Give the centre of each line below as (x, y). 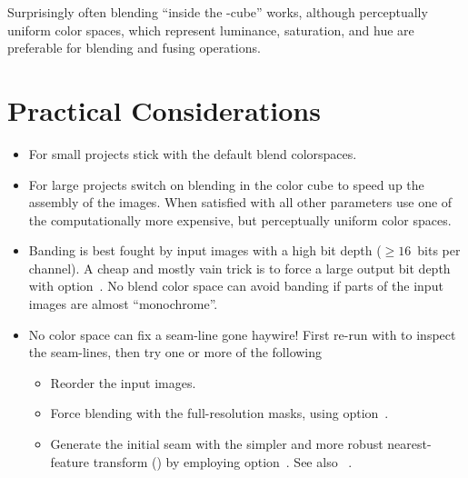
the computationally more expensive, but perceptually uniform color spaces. (240, 219)
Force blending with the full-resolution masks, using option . (219, 413)
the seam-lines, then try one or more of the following (175, 352)
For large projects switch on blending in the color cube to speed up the (226, 184)
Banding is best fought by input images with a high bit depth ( (205, 250)
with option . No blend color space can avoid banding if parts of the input (236, 286)
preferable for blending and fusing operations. (134, 48)
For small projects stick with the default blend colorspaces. (193, 153)
